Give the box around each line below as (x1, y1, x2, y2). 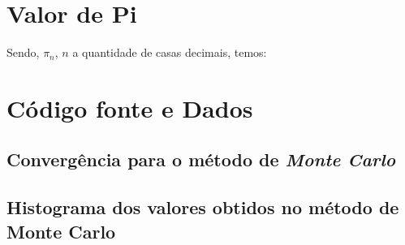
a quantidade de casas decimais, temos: (72, 44, 267, 61)
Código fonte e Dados (6, 91, 253, 124)
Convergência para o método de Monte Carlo (6, 147, 396, 172)
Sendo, (6, 44, 40, 61)
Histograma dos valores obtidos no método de (6, 195, 399, 220)
